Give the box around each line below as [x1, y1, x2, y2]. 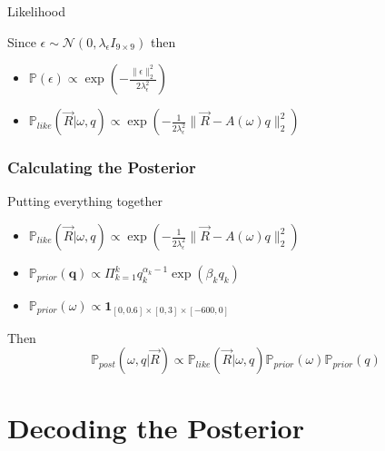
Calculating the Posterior [7, 156, 196, 179]
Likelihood [7, 2, 65, 20]
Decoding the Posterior [7, 409, 304, 446]
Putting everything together [7, 191, 163, 211]
